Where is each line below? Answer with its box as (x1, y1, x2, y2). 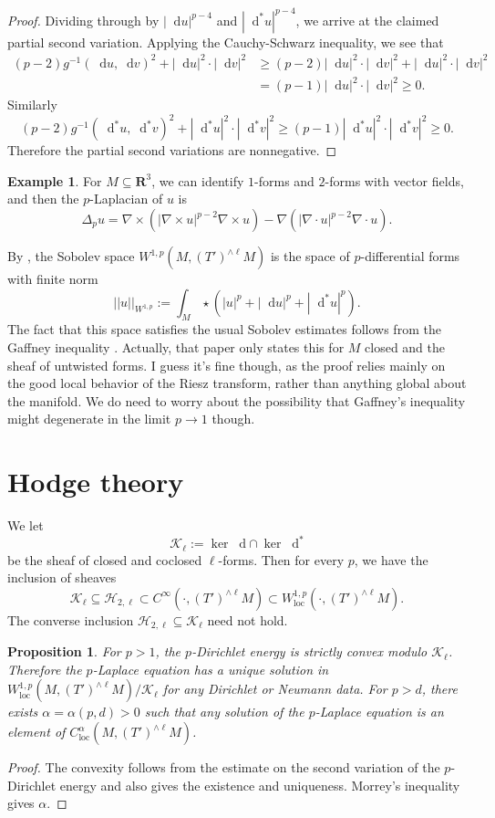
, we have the (354, 550, 428, 569)
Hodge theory (7, 463, 184, 500)
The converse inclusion (7, 610, 134, 629)
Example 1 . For (7, 171, 102, 190)
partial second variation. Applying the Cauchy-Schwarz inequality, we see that (7, 32, 444, 51)
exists (7, 702, 38, 721)
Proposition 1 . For (7, 642, 121, 661)
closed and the (365, 338, 445, 357)
